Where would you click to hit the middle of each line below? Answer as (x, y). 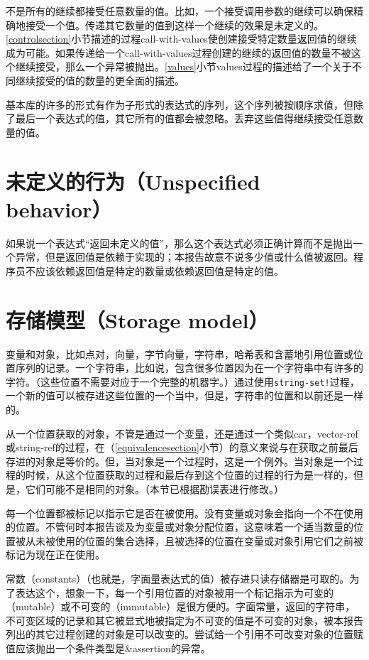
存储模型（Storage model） (137, 319)
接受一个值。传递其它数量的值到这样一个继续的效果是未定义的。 (174, 25)
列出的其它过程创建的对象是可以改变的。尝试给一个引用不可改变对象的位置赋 (184, 634)
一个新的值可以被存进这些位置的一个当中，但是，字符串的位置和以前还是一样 (184, 395)
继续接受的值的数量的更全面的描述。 (100, 80)
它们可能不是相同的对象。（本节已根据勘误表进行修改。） (154, 488)
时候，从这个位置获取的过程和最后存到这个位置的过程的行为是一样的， (189, 475)
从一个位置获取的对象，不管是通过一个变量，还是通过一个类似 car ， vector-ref (182, 433)
